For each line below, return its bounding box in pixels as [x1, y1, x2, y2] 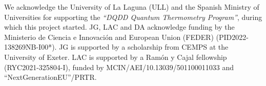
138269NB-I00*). [4, 41, 57, 52]
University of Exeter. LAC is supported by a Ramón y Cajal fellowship [4, 51, 227, 62]
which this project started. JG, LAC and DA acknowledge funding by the [4, 21, 235, 32]
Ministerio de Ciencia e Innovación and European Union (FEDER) [4, 31, 214, 42]
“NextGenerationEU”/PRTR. [4, 72, 97, 82]
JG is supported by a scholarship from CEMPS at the [59, 41, 229, 52]
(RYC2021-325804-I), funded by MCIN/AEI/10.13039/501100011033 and [4, 61, 234, 72]
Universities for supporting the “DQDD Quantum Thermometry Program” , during [4, 11, 262, 22]
